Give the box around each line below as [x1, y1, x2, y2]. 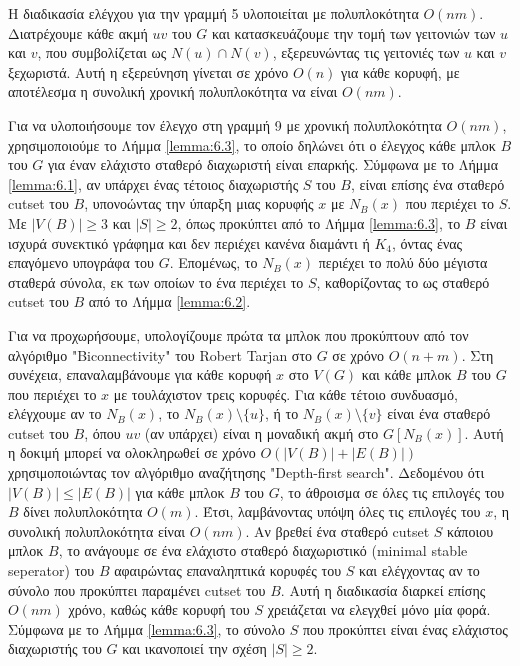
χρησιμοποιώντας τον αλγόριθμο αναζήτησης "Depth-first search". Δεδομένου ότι [8, 462, 485, 483]
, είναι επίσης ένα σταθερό [350, 173, 505, 194]
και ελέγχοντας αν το [359, 560, 480, 581]
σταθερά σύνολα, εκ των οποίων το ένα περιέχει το [8, 271, 304, 292]
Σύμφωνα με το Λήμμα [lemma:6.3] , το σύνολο [8, 618, 286, 639]
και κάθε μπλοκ [361, 364, 452, 385]
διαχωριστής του [8, 638, 102, 659]
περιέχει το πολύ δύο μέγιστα [318, 252, 488, 273]
